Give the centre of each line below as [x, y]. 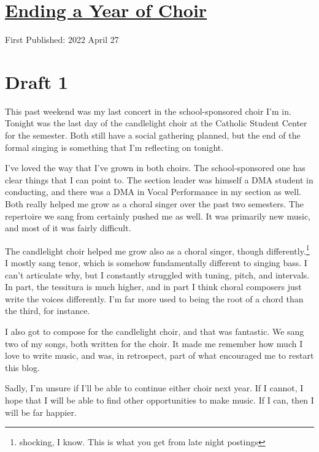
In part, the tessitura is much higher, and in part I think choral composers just [153, 287]
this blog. [22, 367]
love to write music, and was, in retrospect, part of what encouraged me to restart [159, 355]
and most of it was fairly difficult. [68, 228]
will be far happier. [41, 412]
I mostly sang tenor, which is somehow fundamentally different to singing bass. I [156, 263]
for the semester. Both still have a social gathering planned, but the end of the [153, 135]
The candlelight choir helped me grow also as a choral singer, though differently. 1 [157, 250]
